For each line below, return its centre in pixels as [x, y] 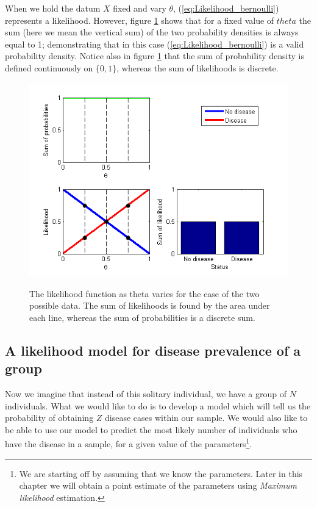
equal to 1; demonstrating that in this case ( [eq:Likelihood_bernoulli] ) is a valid [155, 44]
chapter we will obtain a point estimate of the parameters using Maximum [158, 485]
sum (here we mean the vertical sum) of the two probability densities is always [152, 32]
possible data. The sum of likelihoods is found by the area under [150, 305]
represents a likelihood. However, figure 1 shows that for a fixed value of [140, 20]
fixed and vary [140, 8]
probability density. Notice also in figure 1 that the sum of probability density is [155, 56]
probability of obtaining [49, 418]
